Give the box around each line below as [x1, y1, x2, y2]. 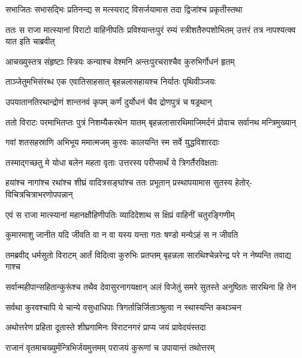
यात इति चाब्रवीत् [5, 35, 55, 47]
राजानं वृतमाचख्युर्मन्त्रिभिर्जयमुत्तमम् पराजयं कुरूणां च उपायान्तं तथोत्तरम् [5, 341, 215, 353]
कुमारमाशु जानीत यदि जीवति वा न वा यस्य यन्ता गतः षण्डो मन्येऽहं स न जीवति [5, 228, 238, 241]
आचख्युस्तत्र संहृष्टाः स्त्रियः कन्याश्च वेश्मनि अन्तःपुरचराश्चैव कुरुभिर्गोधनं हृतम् [5, 55, 235, 67]
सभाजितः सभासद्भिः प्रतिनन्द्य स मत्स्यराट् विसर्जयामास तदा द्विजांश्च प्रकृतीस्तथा [5, 3, 243, 15]
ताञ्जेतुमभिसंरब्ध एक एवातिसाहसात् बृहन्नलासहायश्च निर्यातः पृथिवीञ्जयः [5, 75, 216, 88]
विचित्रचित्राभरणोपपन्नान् [5, 187, 73, 200]
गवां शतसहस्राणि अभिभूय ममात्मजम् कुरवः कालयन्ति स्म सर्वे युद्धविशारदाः [5, 136, 219, 148]
